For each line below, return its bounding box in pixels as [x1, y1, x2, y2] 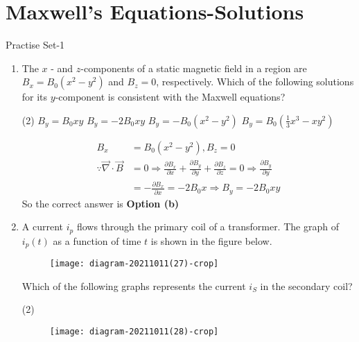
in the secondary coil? [260, 278, 353, 293]
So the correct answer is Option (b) [21, 196, 179, 210]
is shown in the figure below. [150, 233, 272, 248]
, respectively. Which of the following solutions [156, 74, 354, 89]
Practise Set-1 [6, 37, 65, 52]
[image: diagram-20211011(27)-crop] [49, 259, 219, 269]
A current [21, 219, 63, 234]
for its [21, 89, 48, 104]
